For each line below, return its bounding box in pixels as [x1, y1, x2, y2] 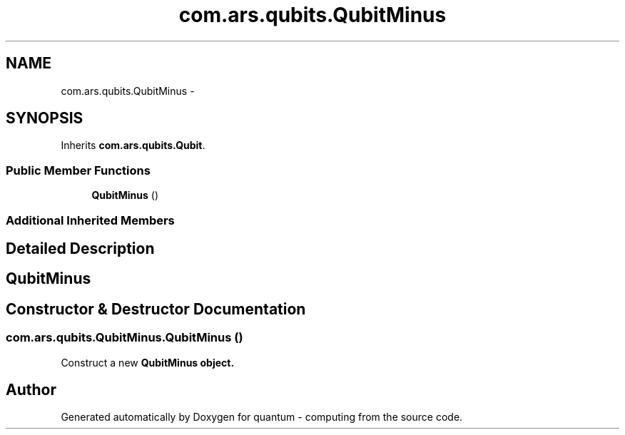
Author [6, 381, 56, 399]
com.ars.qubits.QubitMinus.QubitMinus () [6, 330, 243, 345]
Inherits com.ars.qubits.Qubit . [61, 139, 205, 152]
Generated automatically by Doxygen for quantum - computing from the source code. [61, 411, 463, 424]
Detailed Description [6, 239, 155, 257]
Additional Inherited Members [6, 213, 175, 227]
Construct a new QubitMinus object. [61, 356, 235, 369]
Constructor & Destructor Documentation [6, 300, 306, 318]
